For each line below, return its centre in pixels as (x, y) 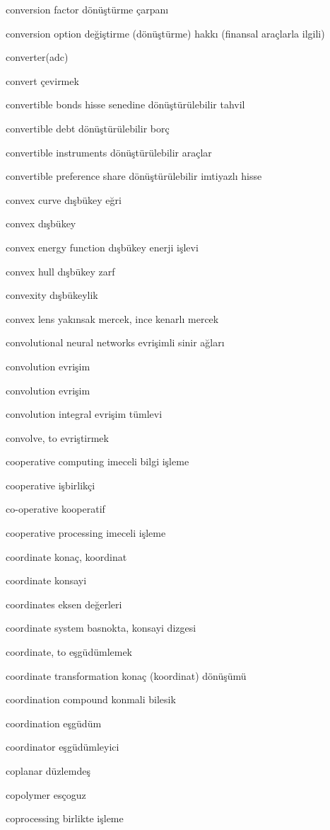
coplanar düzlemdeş (48, 771)
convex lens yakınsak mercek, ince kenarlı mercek (112, 318)
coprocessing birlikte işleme (65, 818)
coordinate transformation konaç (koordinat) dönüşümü (126, 675)
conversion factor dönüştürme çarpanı (87, 9)
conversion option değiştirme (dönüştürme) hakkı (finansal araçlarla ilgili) (165, 33)
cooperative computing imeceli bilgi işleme (98, 461)
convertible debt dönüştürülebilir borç (88, 128)
